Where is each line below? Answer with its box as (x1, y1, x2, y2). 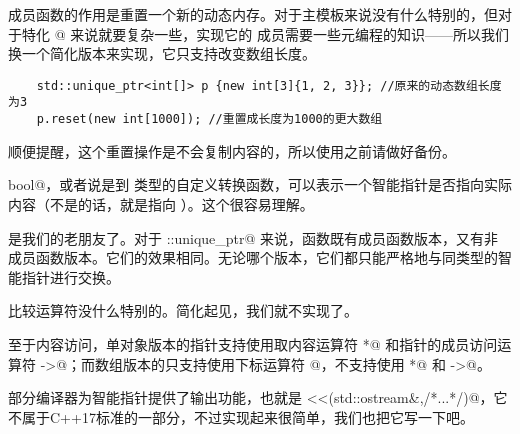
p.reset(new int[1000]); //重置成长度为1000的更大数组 (36, 112, 383, 127)
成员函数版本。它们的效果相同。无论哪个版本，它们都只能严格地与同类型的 (8, 247, 498, 268)
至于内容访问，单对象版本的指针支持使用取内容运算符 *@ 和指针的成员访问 (8, 333, 498, 354)
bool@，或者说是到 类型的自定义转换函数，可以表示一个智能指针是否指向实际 (8, 174, 513, 195)
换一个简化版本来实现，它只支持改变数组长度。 (8, 43, 316, 64)
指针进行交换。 (21, 266, 120, 287)
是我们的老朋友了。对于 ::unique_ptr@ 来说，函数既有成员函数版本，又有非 (8, 227, 499, 248)
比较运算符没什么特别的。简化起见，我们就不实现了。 (8, 300, 358, 321)
